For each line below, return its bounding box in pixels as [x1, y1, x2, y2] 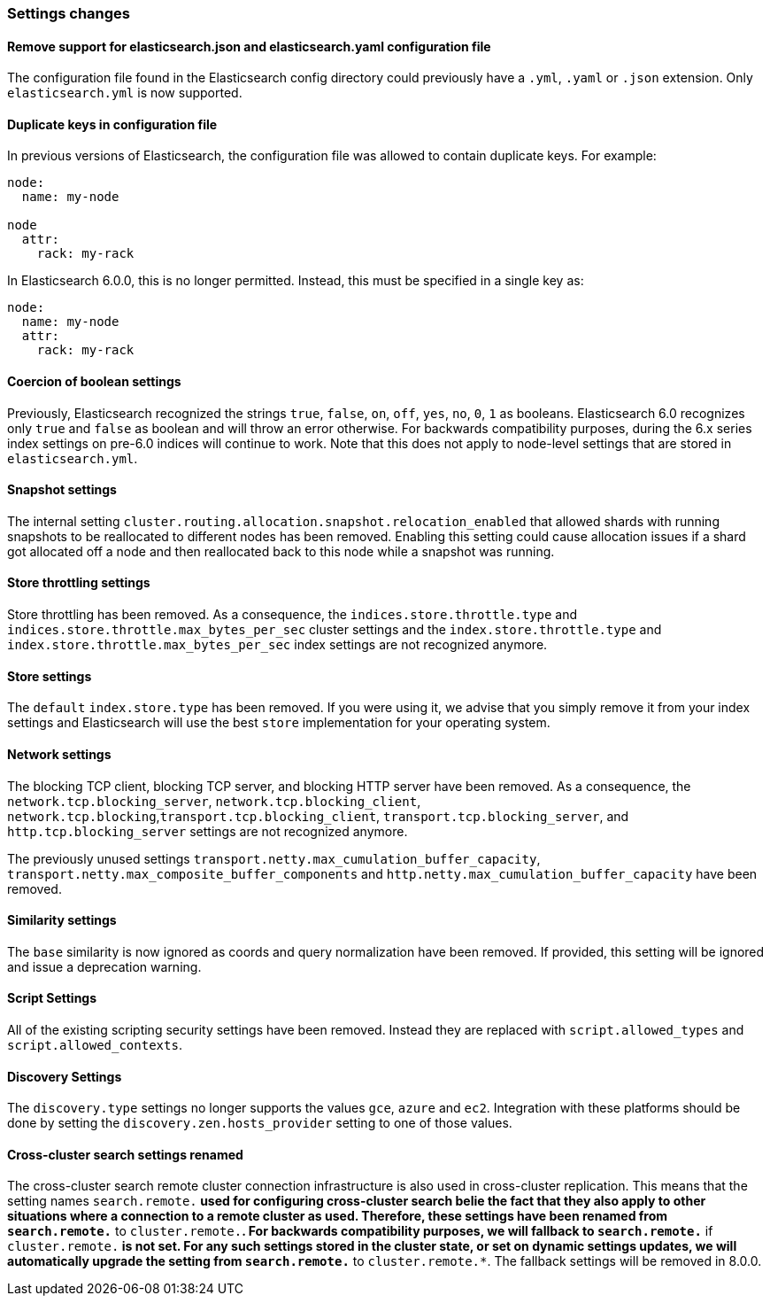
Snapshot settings [7, 482, 117, 498]
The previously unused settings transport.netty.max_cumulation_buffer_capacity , [7, 850, 541, 866]
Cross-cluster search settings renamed [7, 1146, 243, 1162]
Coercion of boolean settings [7, 374, 181, 390]
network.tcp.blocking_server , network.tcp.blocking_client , [7, 793, 421, 809]
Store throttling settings [7, 575, 150, 591]
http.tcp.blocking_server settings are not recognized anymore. [7, 823, 408, 839]
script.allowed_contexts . [7, 1036, 182, 1052]
